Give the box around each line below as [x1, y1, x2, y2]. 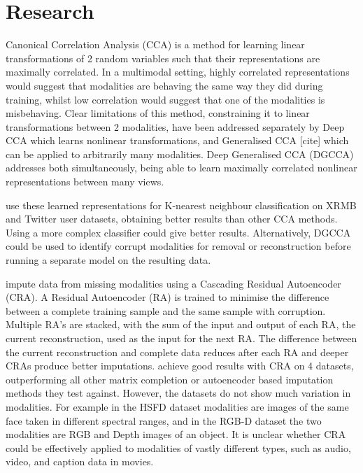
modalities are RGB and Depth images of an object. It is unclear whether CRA [6, 427, 346, 442]
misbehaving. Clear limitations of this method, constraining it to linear [6, 106, 310, 120]
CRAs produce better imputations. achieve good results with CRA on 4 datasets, [6, 358, 354, 373]
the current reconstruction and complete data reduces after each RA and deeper [6, 344, 349, 359]
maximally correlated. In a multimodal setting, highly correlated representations [6, 64, 350, 79]
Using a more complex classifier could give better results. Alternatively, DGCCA [6, 225, 351, 239]
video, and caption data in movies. [6, 454, 154, 469]
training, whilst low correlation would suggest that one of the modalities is [6, 92, 325, 106]
